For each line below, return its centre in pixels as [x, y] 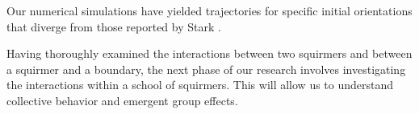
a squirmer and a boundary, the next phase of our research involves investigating [206, 69]
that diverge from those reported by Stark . [114, 26]
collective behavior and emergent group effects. [122, 100]
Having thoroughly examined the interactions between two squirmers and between [209, 53]
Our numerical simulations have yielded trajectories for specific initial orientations [209, 10]
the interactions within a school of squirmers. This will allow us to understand [200, 85]
